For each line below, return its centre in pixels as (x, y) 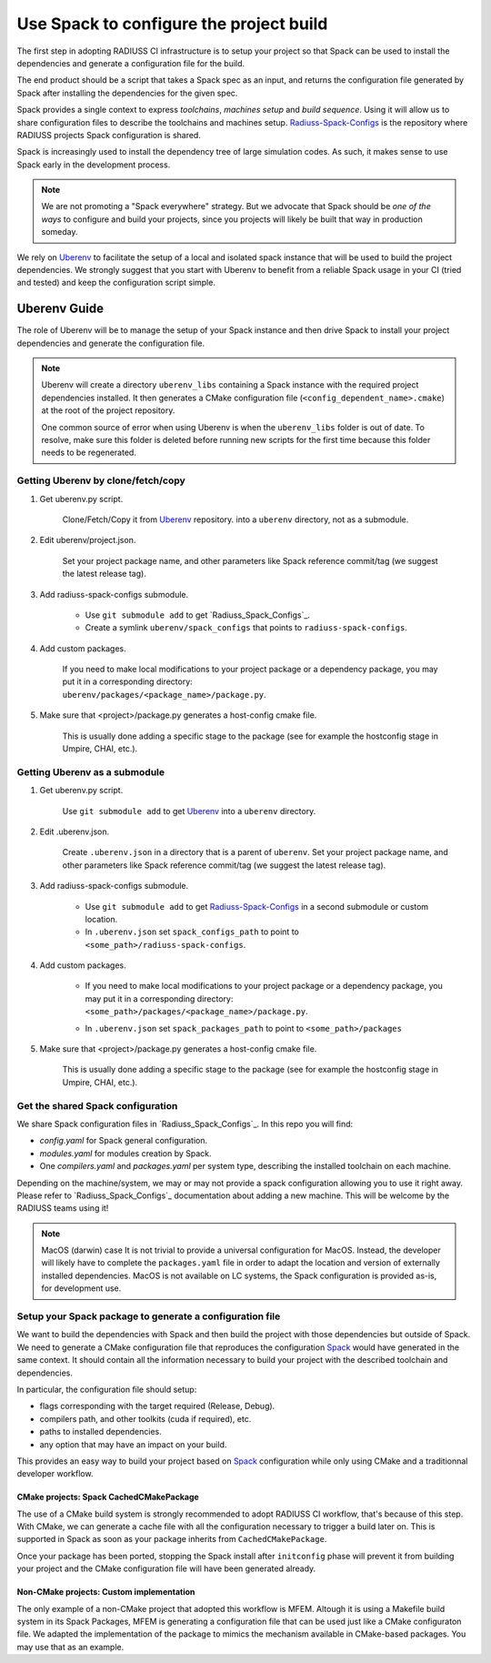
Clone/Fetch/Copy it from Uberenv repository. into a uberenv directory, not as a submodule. (235, 519)
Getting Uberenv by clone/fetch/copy (101, 480)
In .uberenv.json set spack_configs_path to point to (192, 932)
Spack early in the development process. (94, 165)
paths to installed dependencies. (101, 1432)
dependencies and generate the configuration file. (111, 343)
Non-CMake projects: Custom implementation (106, 1592)
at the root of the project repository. (108, 410)
